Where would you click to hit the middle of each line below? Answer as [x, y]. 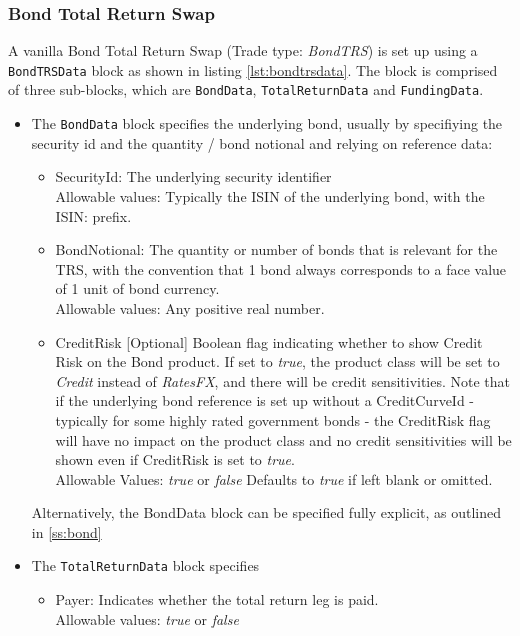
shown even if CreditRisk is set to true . [175, 459]
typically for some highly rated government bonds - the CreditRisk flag [273, 419]
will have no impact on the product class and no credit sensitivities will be [283, 439]
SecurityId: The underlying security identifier [193, 176]
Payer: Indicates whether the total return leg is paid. [217, 599]
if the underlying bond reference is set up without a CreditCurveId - [265, 400]
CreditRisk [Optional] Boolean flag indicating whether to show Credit [269, 341]
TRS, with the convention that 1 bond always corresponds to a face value [281, 268]
